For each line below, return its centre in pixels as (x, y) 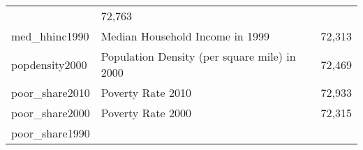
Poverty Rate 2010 (146, 92)
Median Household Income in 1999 (185, 36)
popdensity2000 (49, 64)
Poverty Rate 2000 (146, 113)
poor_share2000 (51, 113)
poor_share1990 (51, 133)
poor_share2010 (51, 92)
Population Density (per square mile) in (198, 56)
